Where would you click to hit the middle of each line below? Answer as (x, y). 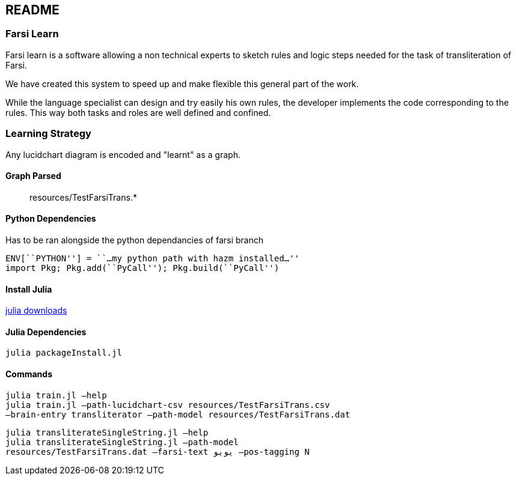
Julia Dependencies (46, 332)
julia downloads (36, 311)
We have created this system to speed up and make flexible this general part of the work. (182, 84)
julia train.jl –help (56, 395)
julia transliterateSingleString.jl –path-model (122, 442)
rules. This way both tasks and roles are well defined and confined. (138, 112)
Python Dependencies (51, 219)
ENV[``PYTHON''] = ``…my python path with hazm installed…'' (152, 258)
